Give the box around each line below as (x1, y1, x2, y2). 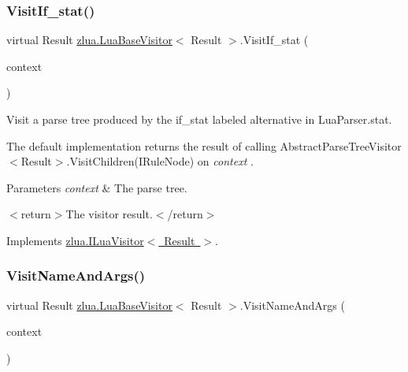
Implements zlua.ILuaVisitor (6, 232, 144, 248)
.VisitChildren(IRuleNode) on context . (66, 153, 254, 169)
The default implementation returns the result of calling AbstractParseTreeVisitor (6, 137, 402, 154)
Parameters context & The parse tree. (6, 179, 187, 195)
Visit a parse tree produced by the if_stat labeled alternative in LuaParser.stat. (6, 111, 392, 127)
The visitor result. (65, 206, 153, 222)
